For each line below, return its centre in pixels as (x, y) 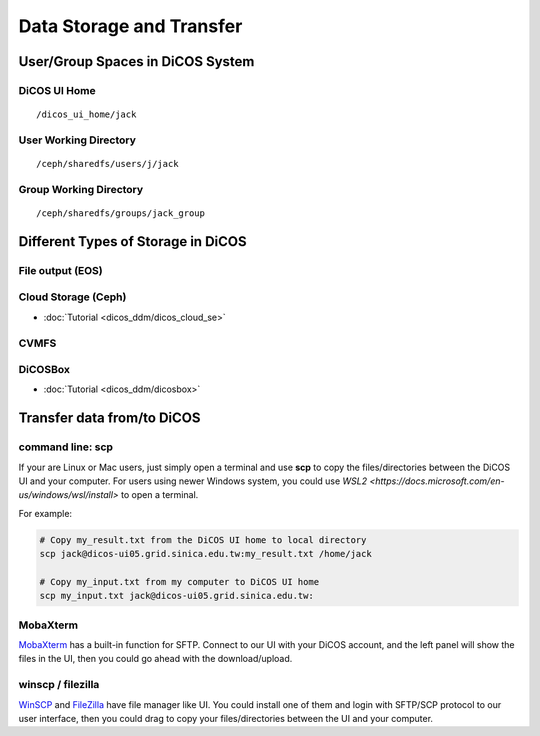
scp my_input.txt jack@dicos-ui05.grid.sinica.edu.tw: (176, 596)
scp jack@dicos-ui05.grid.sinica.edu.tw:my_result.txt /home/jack (205, 554)
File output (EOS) (61, 270)
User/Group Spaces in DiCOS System (136, 61)
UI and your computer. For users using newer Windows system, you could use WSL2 (193, 481)
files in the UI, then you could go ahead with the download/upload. (155, 659)
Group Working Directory (81, 189)
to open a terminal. (159, 495)
